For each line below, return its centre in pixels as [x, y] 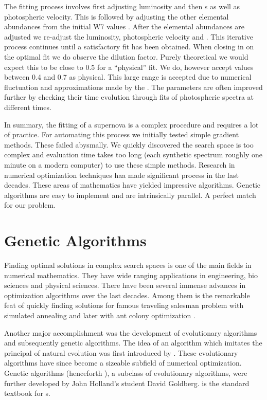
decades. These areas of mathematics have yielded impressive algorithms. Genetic [132, 185]
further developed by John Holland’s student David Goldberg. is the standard [127, 383]
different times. [28, 107]
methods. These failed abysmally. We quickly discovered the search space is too [129, 144]
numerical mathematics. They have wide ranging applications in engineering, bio [131, 275]
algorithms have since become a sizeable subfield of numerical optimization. [123, 363]
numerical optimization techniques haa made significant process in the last [121, 175]
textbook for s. [27, 393]
